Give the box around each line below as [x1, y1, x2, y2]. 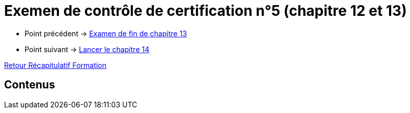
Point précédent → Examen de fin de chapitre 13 [25, 29, 187, 38]
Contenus [4, 78, 55, 92]
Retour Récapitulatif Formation [4, 60, 106, 70]
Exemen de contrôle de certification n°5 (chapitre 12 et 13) [4, 2, 407, 19]
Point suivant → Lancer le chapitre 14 [25, 44, 149, 54]
